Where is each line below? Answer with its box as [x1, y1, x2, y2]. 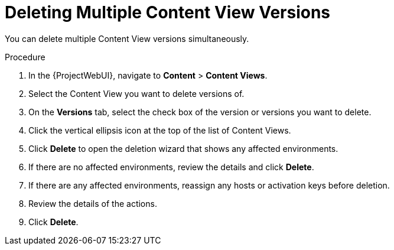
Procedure [5, 51, 45, 62]
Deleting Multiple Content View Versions [5, 2, 331, 22]
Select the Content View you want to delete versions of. [28, 88, 245, 99]
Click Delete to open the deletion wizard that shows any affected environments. [28, 143, 338, 154]
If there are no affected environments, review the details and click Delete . [28, 161, 314, 172]
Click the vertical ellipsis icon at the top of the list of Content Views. [28, 125, 291, 135]
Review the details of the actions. [28, 198, 157, 209]
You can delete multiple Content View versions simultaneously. [5, 33, 249, 44]
